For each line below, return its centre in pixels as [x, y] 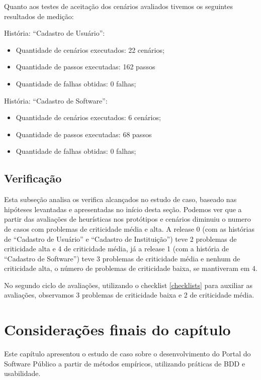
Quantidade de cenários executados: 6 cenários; [88, 117]
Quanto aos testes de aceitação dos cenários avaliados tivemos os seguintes [118, 6]
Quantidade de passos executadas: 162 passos [85, 67]
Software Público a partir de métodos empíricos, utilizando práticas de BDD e [125, 363]
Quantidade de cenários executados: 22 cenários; [90, 50]
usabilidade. [22, 373]
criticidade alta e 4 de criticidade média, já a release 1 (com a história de [117, 249]
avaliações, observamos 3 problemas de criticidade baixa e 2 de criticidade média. [129, 295]
